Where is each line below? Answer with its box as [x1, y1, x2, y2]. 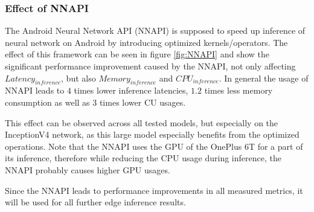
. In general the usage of [219, 71, 309, 84]
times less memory [204, 84, 273, 97]
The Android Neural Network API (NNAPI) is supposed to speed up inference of [5, 24, 306, 37]
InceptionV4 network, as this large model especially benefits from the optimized [5, 128, 300, 141]
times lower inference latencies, [74, 84, 188, 97]
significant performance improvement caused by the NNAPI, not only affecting [5, 60, 296, 72]
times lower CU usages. [99, 95, 186, 108]
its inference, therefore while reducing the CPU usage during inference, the [5, 152, 281, 164]
